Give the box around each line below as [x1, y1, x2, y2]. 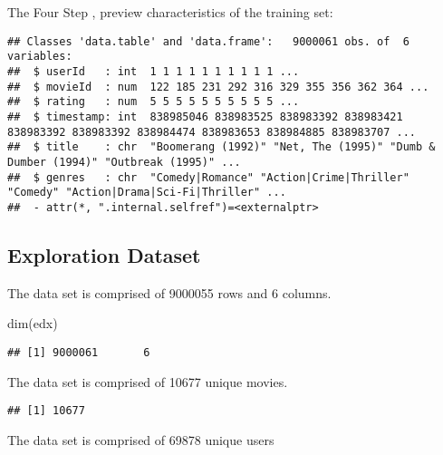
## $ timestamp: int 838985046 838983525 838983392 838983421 [7, 110, 403, 123]
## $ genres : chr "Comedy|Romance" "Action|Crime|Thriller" [7, 170, 409, 184]
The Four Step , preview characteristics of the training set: [7, 3, 333, 21]
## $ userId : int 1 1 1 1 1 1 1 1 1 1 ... [7, 64, 300, 78]
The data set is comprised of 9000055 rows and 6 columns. [7, 283, 332, 302]
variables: [7, 50, 72, 63]
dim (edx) [7, 314, 58, 333]
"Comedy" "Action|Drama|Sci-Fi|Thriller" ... [7, 186, 286, 199]
